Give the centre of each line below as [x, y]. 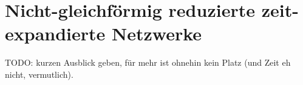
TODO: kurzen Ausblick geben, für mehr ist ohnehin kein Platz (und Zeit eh [148, 62]
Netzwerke [157, 33]
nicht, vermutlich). [39, 74]
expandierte [55, 33]
